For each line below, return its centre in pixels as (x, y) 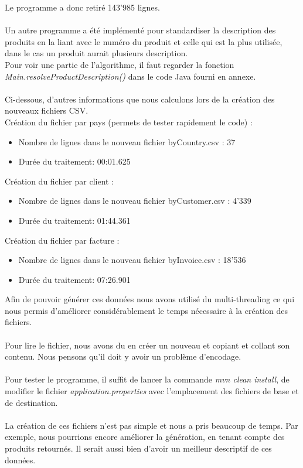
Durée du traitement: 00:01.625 (74, 161)
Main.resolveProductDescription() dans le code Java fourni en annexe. (130, 76)
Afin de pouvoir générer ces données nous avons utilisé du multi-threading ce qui (150, 299)
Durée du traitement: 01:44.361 (74, 220)
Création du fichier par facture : (62, 240)
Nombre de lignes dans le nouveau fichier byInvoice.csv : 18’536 (132, 260)
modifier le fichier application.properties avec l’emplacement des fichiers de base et (152, 391)
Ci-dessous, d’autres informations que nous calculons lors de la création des (140, 99)
